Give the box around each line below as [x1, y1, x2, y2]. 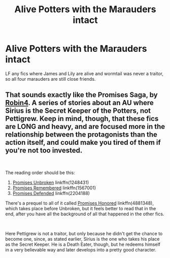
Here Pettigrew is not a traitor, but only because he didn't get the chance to [5, 230, 163, 237]
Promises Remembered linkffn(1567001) [12, 184, 96, 191]
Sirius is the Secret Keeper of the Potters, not [5, 107, 151, 115]
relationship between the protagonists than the [5, 131, 157, 139]
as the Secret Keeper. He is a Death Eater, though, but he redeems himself [5, 241, 161, 247]
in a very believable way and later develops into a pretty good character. [5, 246, 156, 252]
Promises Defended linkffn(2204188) [12, 190, 90, 196]
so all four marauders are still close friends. [5, 76, 96, 82]
